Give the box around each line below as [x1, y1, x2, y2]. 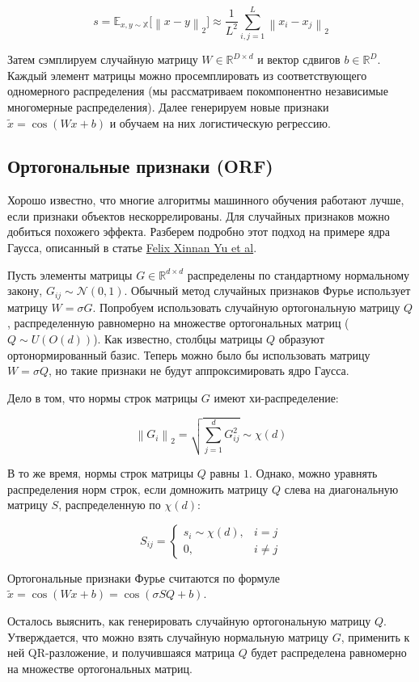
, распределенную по [58, 496, 161, 513]
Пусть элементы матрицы [7, 266, 133, 283]
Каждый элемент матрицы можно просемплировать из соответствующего [7, 66, 367, 83]
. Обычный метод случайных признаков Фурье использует [124, 282, 411, 299]
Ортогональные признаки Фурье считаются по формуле [7, 569, 281, 586]
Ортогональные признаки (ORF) [7, 154, 273, 179]
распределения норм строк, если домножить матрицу [7, 480, 269, 497]
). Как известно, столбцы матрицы [93, 330, 263, 347]
